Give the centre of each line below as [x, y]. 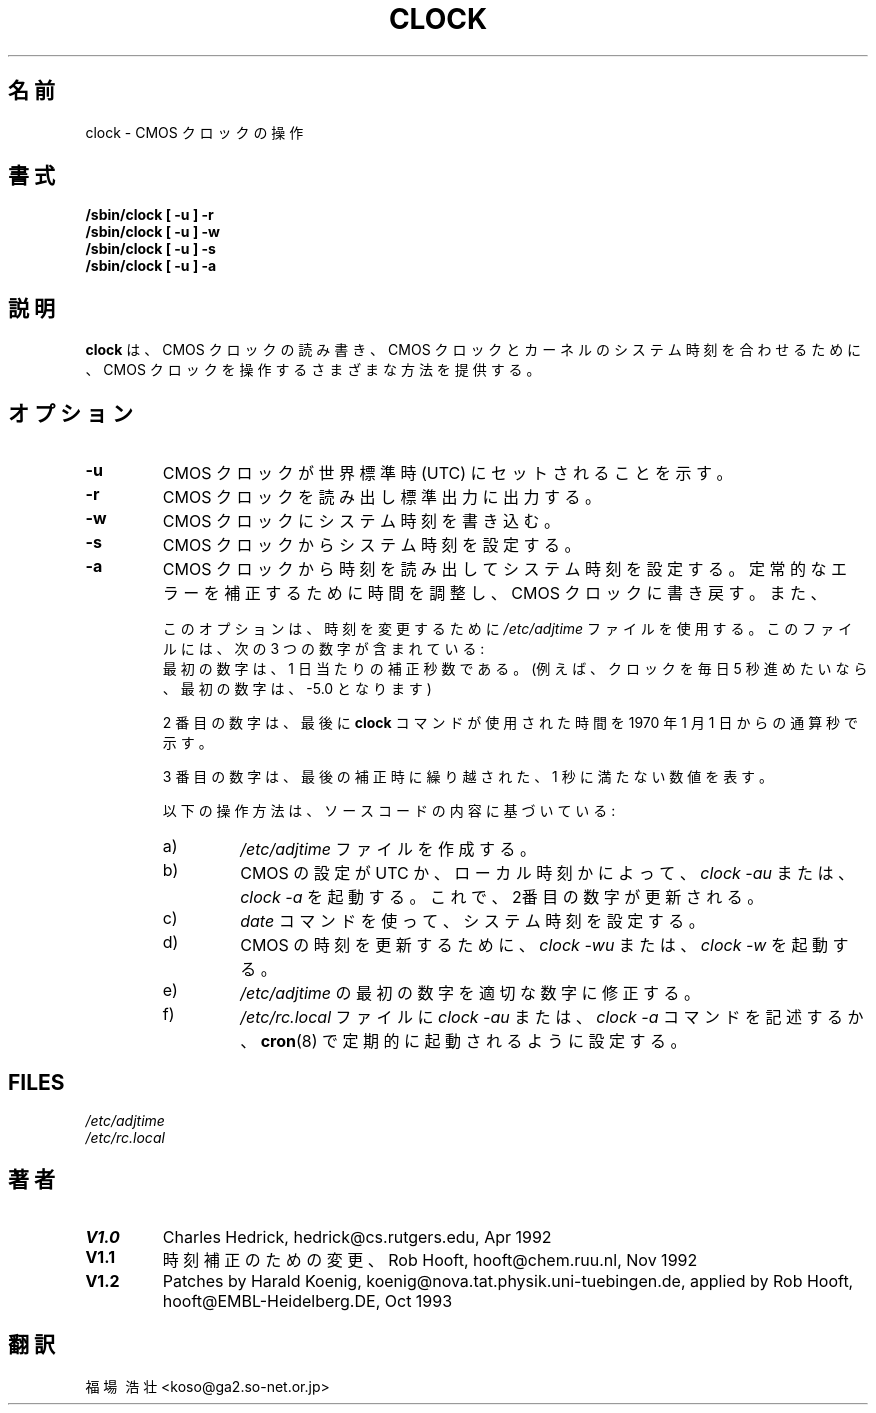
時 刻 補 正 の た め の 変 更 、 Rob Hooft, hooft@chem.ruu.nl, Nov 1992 [430, 1259]
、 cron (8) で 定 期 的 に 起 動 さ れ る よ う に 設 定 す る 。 [463, 1041]
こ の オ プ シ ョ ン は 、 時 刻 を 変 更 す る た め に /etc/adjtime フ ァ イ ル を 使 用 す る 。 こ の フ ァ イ [507, 629]
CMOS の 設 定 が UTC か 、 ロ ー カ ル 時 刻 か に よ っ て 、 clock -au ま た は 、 [547, 873]
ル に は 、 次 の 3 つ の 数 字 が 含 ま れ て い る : [323, 649]
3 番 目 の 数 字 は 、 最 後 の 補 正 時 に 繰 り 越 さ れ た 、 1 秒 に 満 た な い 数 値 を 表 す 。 [468, 777]
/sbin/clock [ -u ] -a [151, 266]
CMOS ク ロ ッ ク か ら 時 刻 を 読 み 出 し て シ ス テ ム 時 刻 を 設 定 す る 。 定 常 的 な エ [504, 569]
